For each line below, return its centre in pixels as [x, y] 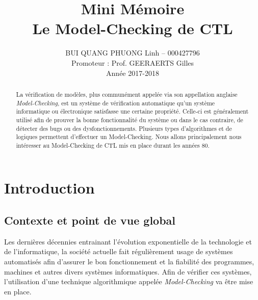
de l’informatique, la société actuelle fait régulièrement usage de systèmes [119, 251]
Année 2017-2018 [133, 73]
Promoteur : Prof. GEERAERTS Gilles [133, 62]
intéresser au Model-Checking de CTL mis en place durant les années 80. [113, 145]
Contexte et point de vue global [90, 220]
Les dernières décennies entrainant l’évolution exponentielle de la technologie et [128, 241]
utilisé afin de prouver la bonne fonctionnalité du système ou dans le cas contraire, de [130, 119]
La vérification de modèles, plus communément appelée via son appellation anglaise [127, 94]
